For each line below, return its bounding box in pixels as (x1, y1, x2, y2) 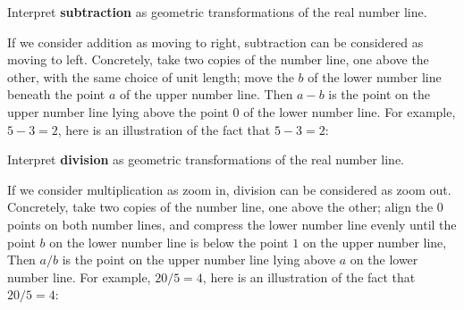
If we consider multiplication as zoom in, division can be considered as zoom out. (7, 180, 451, 198)
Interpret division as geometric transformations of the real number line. (7, 150, 404, 169)
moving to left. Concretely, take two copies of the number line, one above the (7, 50, 429, 69)
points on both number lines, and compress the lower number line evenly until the (7, 214, 457, 233)
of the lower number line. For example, (243, 102, 456, 121)
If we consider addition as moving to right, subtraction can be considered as (7, 32, 424, 51)
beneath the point (7, 85, 105, 104)
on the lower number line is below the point (49, 232, 289, 251)
